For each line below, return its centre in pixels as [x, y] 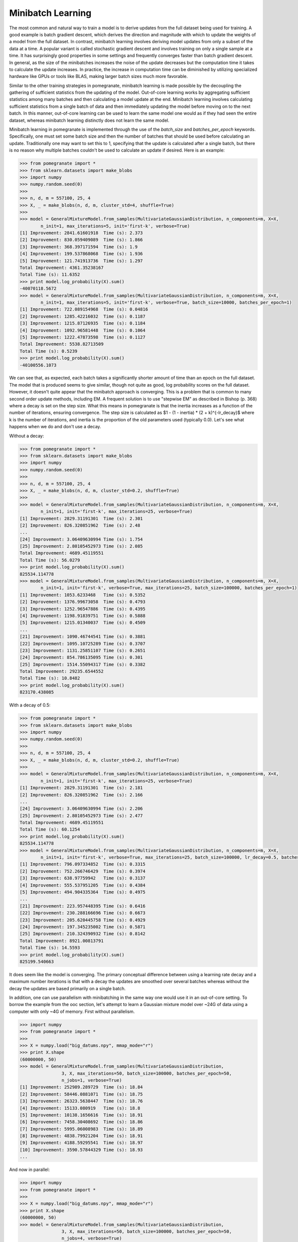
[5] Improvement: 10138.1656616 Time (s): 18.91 [81, 1115]
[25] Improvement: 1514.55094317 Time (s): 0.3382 [83, 664]
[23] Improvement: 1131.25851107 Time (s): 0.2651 [83, 650]
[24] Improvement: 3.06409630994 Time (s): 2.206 [81, 809]
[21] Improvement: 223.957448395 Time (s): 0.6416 [83, 906]
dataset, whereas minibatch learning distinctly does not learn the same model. [89, 120]
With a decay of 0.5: [30, 705]
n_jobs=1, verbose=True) [92, 1080]
